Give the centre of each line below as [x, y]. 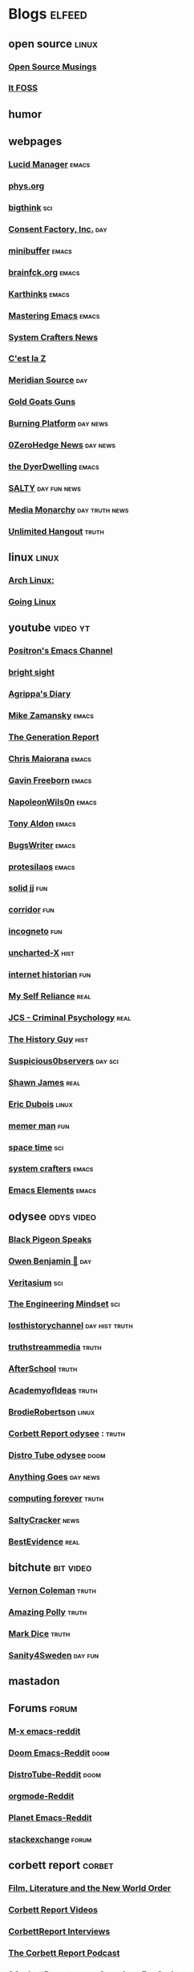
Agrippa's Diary [40, 694]
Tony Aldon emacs [42, 823]
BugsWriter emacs [42, 845]
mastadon [34, 1681]
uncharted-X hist [41, 953]
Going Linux [32, 602]
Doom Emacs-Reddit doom [59, 1753]
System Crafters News [53, 337]
